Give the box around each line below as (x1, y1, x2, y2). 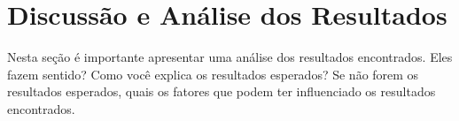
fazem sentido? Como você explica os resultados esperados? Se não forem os (7, 64, 419, 83)
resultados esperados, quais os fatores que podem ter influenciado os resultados (7, 82, 436, 101)
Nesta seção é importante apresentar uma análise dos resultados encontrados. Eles (7, 48, 453, 66)
